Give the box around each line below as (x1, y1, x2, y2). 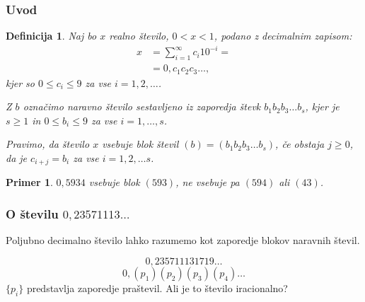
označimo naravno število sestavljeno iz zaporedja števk (23, 99, 261, 114)
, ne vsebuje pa (175, 175, 240, 190)
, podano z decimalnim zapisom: (214, 28, 352, 43)
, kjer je (305, 99, 340, 114)
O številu (6, 204, 59, 222)
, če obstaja (275, 137, 325, 151)
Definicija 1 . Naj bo (6, 28, 97, 43)
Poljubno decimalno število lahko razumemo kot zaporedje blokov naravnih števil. (6, 233, 360, 248)
